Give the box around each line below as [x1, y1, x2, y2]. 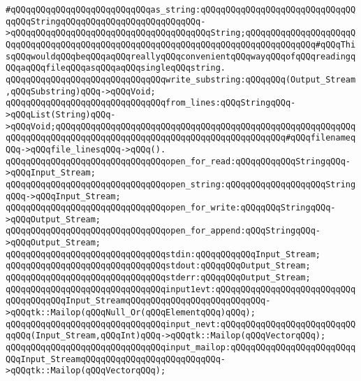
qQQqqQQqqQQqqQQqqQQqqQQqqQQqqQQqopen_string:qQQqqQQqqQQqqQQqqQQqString [6, 179, 356, 189]
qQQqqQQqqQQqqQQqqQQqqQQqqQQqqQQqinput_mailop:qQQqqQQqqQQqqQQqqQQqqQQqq [6, 343, 356, 353]
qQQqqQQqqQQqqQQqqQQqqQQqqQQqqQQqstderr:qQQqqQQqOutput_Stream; [6, 273, 311, 283]
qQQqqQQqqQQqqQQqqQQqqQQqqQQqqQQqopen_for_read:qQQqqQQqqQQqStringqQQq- [6, 156, 351, 166]
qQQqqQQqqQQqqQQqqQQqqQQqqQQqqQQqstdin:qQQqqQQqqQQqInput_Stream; [6, 249, 321, 259]
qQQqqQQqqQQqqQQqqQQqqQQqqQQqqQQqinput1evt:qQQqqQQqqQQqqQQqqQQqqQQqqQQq [6, 284, 356, 294]
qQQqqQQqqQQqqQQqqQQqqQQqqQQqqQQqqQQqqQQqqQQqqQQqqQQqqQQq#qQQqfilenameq [6, 133, 356, 143]
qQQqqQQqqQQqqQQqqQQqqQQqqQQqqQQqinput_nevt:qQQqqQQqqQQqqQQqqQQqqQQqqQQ [6, 319, 356, 329]
